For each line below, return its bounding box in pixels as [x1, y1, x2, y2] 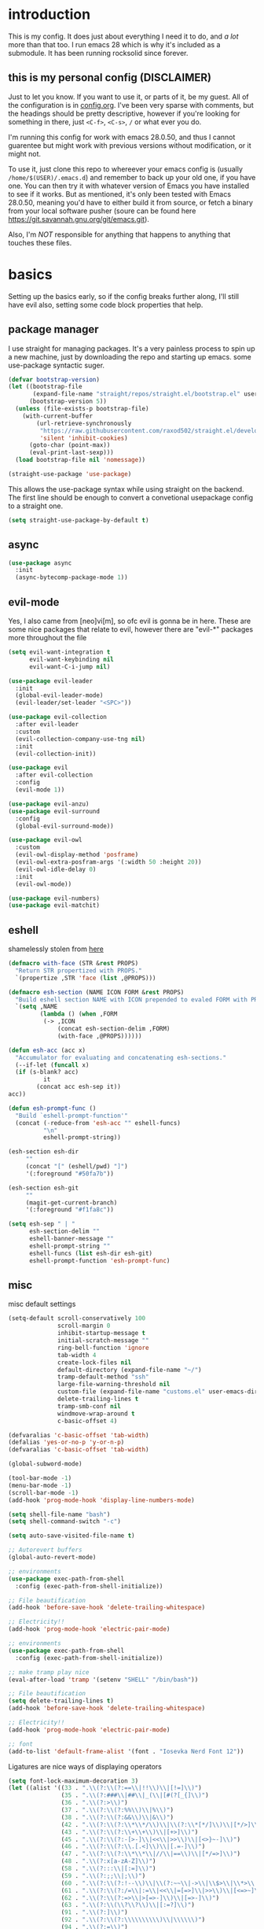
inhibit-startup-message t [57, 1330, 146, 1337]
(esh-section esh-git [8, 1184, 79, 1192]
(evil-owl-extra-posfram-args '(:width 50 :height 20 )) [15, 858, 202, 866]
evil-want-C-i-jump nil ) [28, 662, 111, 670]
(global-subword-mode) [8, 1460, 82, 1468]
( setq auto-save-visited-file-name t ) [8, 1532, 135, 1540]
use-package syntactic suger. [8, 360, 104, 370]
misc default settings [8, 1300, 76, 1309]
